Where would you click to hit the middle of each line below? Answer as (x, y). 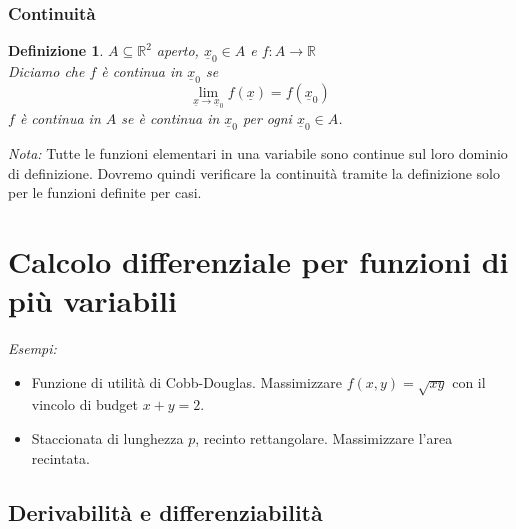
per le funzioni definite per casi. (105, 192)
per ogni (267, 117)
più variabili (92, 300)
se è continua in (170, 117)
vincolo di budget (84, 404)
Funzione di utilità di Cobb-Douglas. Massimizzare (187, 381)
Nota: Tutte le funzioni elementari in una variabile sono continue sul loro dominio (258, 153)
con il (469, 381)
